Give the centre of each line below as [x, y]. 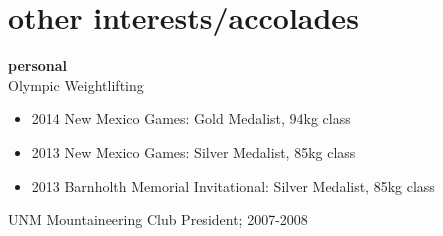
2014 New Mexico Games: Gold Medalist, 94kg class [191, 118]
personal [38, 65]
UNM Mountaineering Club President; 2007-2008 [158, 219]
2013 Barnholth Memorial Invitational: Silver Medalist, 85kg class [233, 185]
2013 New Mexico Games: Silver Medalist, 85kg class [193, 151]
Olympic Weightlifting [76, 84]
